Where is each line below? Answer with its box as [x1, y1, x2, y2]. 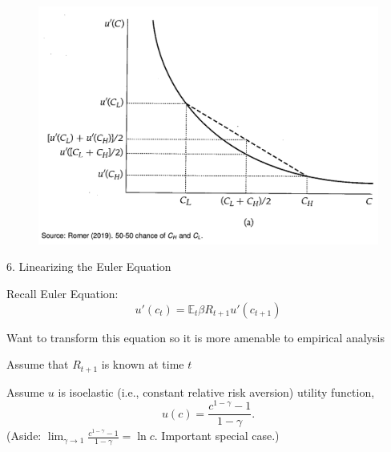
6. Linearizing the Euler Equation [6, 258, 171, 275]
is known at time [101, 356, 184, 373]
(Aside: [6, 427, 42, 444]
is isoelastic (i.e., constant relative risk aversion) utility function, [58, 383, 375, 400]
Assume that [6, 356, 69, 373]
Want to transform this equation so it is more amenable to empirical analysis [6, 329, 385, 345]
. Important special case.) [154, 427, 280, 444]
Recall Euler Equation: [6, 285, 119, 302]
